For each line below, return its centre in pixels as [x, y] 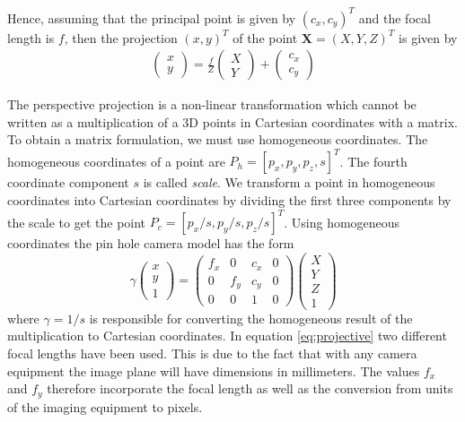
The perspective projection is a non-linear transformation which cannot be [212, 104]
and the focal [395, 17]
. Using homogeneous [342, 222]
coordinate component [68, 182]
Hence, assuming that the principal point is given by [152, 17]
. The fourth [373, 161]
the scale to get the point [77, 222]
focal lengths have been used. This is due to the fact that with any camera [212, 353]
